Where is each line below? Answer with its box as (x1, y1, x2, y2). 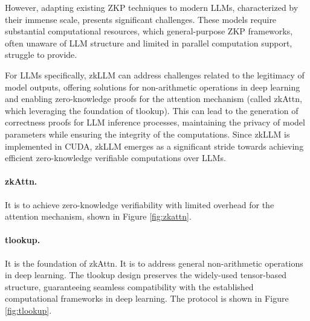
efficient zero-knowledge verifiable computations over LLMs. (5, 151, 226, 164)
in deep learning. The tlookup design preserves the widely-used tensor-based (5, 269, 287, 281)
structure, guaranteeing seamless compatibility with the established (5, 280, 254, 293)
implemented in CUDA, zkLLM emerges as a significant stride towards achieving (5, 139, 304, 152)
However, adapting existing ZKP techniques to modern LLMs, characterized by (5, 1, 299, 13)
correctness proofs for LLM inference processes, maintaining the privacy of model (5, 116, 305, 129)
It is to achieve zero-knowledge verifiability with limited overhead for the (5, 198, 274, 211)
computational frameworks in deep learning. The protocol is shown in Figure (5, 292, 289, 305)
